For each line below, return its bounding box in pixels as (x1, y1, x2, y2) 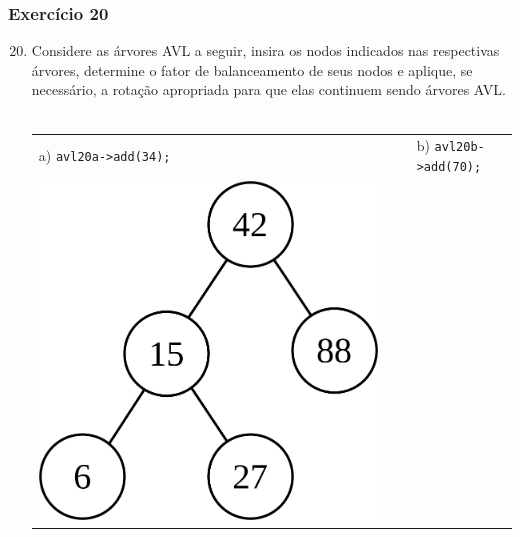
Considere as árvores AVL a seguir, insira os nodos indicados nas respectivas (31, 40, 500, 61)
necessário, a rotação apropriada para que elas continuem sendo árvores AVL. (31, 79, 506, 100)
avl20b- (434, 140, 485, 155)
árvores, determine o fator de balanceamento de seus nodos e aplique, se (31, 59, 473, 80)
